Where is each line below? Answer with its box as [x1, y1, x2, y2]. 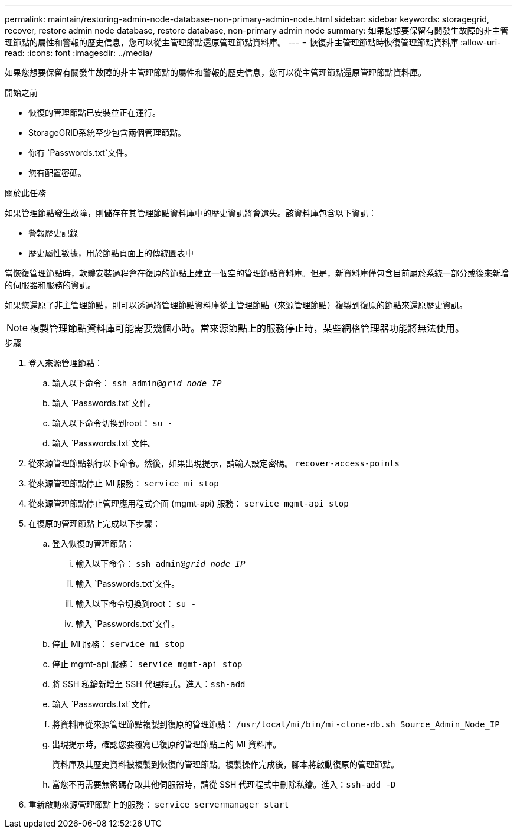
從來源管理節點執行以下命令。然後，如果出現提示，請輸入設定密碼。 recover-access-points [28, 458, 400, 468]
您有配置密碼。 [28, 168, 86, 178]
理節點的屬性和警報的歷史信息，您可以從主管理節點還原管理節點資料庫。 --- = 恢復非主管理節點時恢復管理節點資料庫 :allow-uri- [5, 37, 501, 47]
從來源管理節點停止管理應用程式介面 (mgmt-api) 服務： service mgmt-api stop [28, 498, 349, 508]
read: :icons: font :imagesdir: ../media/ [5, 48, 153, 58]
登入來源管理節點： [28, 358, 103, 368]
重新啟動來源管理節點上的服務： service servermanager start [28, 799, 289, 809]
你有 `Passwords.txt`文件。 [28, 148, 133, 158]
